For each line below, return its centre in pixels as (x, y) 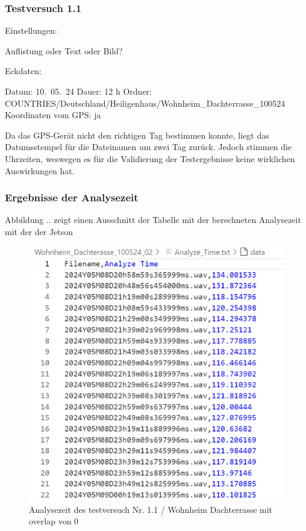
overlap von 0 (54, 521)
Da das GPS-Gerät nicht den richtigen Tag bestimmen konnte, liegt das (137, 135)
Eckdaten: (23, 71)
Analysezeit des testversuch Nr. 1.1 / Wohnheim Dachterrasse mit (151, 509)
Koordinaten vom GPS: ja (53, 115)
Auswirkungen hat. (40, 170)
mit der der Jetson (39, 231)
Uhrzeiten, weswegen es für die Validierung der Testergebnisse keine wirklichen (150, 158)
